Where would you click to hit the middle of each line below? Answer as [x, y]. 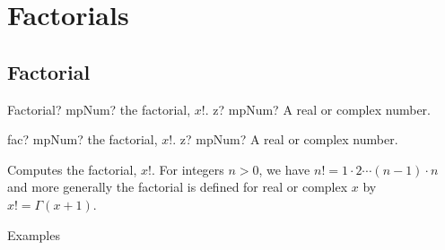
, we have [284, 169]
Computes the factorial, [72, 169]
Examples [34, 234]
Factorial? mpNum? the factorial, [99, 109]
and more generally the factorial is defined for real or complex [178, 187]
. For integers [188, 169]
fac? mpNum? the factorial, [83, 139]
